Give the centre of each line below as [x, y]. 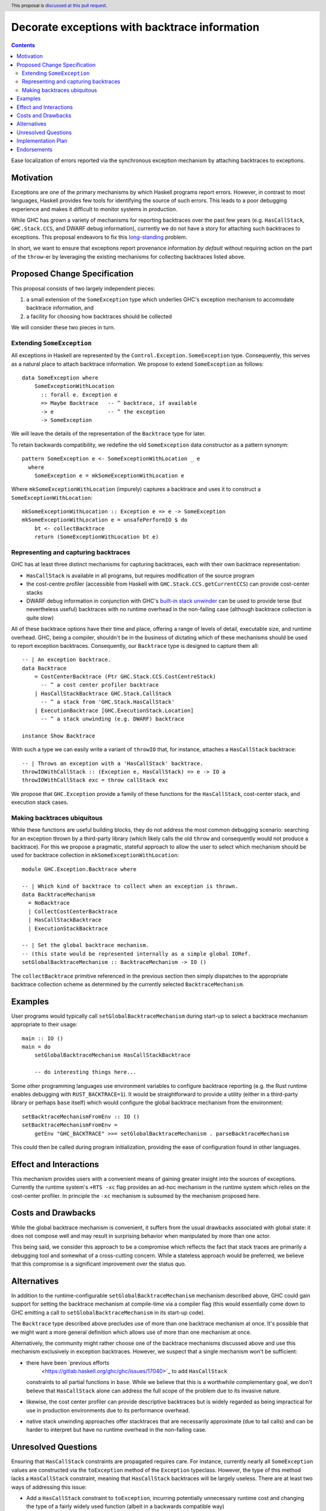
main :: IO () [43, 1038]
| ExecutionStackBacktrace [68, 928]
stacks [34, 592]
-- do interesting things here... [85, 1072]
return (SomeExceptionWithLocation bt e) [97, 537]
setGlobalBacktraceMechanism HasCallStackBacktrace [112, 1055]
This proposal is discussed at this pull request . [59, 5]
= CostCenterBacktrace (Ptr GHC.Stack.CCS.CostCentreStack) [125, 677]
